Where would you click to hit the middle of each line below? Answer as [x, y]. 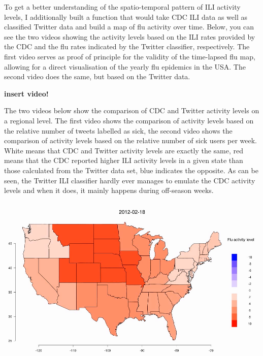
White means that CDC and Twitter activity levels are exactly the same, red [124, 150]
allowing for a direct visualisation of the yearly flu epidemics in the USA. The [125, 66]
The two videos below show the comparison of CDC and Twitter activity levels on [132, 110]
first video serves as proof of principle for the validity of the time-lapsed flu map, [130, 56]
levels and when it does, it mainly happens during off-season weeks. [109, 190]
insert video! [26, 93]
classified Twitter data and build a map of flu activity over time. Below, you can [129, 27]
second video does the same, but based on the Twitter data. [97, 76]
